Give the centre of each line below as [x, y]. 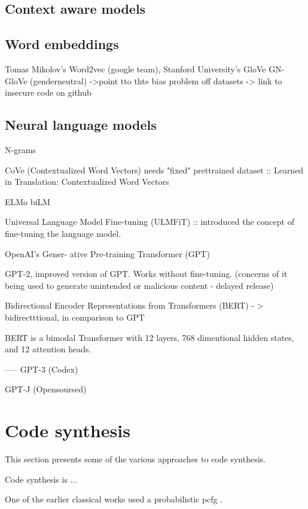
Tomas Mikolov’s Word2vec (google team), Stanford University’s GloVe [135, 68]
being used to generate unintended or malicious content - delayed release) [139, 285]
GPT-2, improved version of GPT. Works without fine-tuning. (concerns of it [146, 274]
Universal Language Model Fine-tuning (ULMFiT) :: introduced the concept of [150, 222]
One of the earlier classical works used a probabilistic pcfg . [114, 499]
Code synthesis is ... [41, 479]
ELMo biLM [28, 201]
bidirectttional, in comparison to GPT [75, 317]
